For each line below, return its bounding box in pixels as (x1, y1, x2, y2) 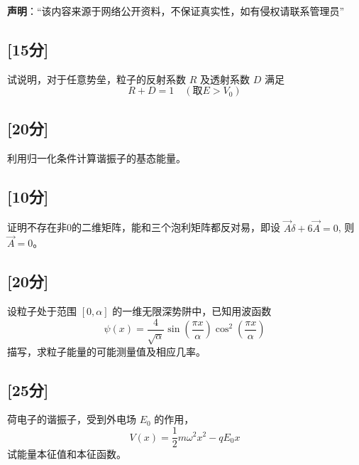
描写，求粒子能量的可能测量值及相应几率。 (7, 343, 206, 358)
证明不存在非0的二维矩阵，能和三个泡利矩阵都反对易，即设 (7, 220, 280, 235)
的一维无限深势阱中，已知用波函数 (112, 304, 272, 319)
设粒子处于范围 (7, 304, 77, 319)
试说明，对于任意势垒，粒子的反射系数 (7, 71, 186, 86)
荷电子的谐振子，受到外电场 (7, 412, 136, 427)
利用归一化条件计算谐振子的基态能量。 (7, 150, 186, 165)
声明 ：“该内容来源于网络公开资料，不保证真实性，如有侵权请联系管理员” (7, 4, 345, 18)
